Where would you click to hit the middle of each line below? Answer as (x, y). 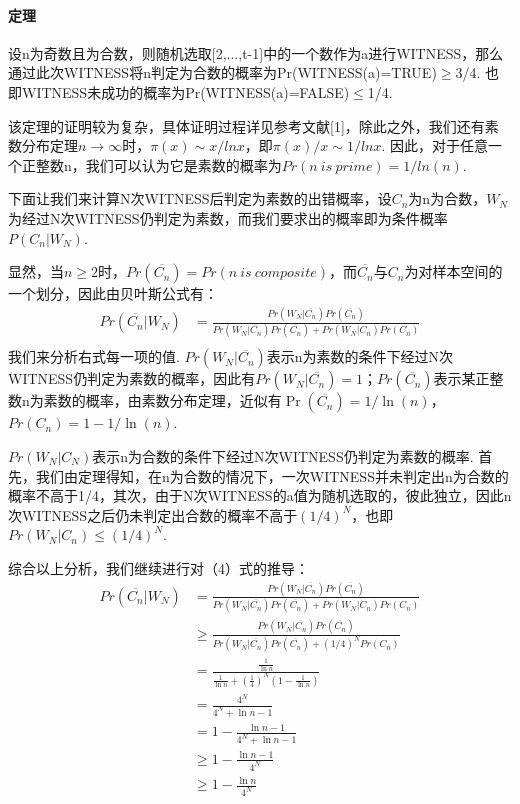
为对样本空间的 (453, 271)
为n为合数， (447, 198)
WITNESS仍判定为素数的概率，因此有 (132, 378)
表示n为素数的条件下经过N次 (360, 356)
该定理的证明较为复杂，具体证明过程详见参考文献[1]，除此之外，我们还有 (246, 125)
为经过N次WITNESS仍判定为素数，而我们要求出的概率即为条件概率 (228, 217)
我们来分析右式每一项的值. (94, 356)
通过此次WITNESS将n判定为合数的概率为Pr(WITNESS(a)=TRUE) (222, 72)
